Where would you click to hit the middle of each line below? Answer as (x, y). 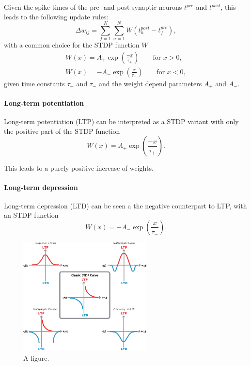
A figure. (36, 358)
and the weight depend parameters (150, 83)
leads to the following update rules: (56, 16)
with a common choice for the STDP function (72, 45)
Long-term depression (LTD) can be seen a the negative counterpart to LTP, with (125, 205)
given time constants (34, 83)
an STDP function (31, 215)
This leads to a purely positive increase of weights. (79, 168)
